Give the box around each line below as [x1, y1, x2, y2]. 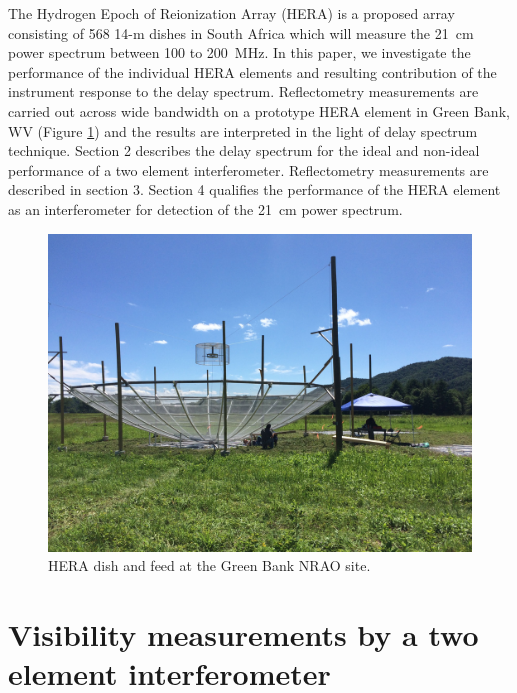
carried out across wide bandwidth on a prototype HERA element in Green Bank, [8, 100, 510, 121]
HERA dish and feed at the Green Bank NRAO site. [48, 555, 371, 576]
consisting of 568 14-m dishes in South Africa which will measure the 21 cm [8, 22, 474, 43]
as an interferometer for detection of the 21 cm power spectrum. [8, 198, 403, 219]
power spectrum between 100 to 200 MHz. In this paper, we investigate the [8, 42, 471, 63]
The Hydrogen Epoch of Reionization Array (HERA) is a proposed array [8, 3, 455, 23]
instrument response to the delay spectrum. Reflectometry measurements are [8, 81, 479, 102]
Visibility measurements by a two [8, 613, 479, 654]
